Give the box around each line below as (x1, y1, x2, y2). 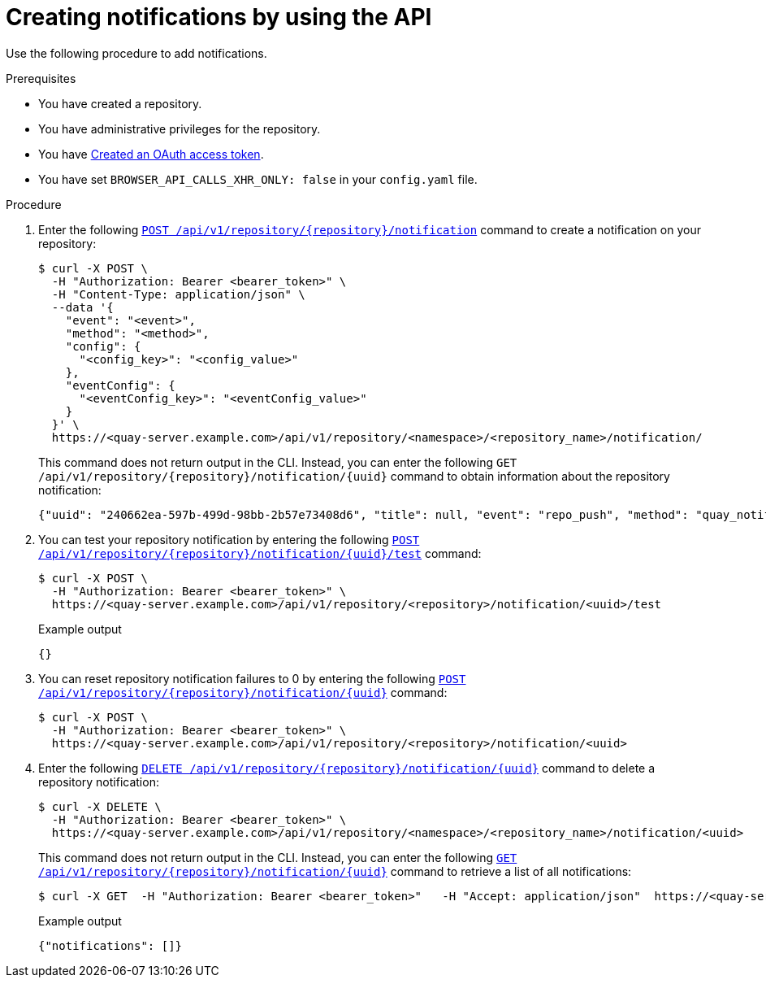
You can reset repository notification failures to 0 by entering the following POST (38, 671, 466, 686)
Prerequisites (6, 71, 76, 85)
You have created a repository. (38, 96, 202, 111)
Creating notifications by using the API (6, 3, 432, 31)
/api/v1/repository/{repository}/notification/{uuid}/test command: (38, 546, 482, 560)
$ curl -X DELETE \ (38, 799, 162, 813)
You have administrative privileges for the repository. (38, 121, 321, 136)
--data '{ (51, 300, 114, 314)
